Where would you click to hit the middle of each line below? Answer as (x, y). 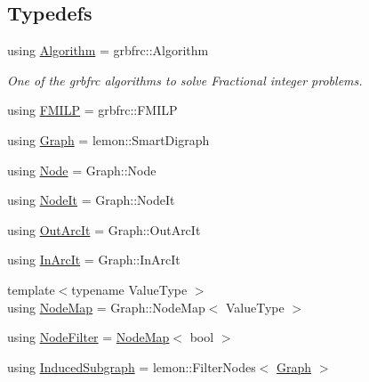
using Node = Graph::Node (82, 170)
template (31, 289)
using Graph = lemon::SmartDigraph (108, 139)
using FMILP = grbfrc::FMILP (92, 110)
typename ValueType (129, 289)
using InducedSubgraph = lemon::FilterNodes (132, 366)
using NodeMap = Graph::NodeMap (106, 307)
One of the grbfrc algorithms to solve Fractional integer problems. (185, 80)
